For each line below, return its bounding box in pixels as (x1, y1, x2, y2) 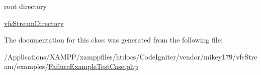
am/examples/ (4, 61, 49, 71)
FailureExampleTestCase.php (48, 61, 138, 71)
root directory (4, 1, 47, 11)
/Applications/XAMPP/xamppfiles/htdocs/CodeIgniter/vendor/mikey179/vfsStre (4, 51, 257, 61)
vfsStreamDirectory (4, 17, 64, 28)
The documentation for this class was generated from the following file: (4, 34, 223, 45)
